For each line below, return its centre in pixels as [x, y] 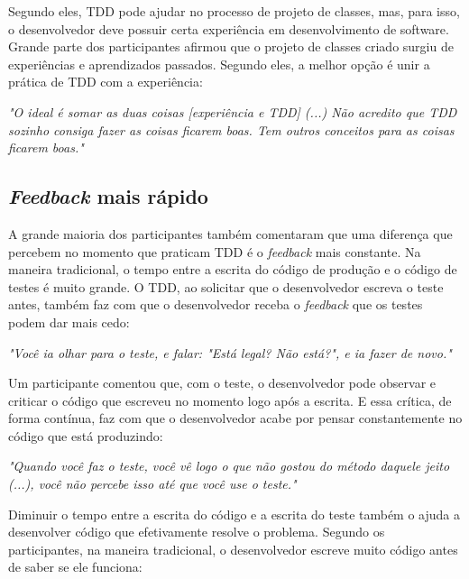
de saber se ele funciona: [75, 567]
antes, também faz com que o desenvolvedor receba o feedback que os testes [216, 304]
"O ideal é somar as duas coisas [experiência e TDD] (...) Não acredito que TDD [233, 111]
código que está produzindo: [86, 435]
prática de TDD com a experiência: [106, 82]
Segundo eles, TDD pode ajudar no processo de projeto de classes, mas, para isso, [234, 11]
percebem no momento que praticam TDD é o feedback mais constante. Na [215, 251]
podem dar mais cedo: [69, 322]
